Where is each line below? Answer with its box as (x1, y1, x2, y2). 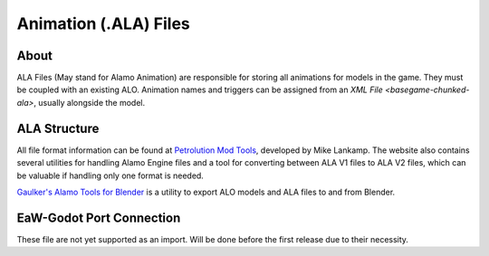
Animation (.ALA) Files (16, 14, 190, 33)
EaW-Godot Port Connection (16, 210, 181, 225)
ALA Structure (16, 120, 100, 136)
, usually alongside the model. (33, 97, 146, 108)
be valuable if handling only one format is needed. (16, 170, 204, 181)
